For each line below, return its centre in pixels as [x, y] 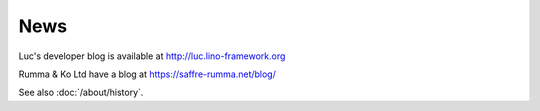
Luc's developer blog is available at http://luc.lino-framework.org [152, 56]
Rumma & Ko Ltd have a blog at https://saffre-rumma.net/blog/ [147, 74]
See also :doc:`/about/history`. [81, 92]
